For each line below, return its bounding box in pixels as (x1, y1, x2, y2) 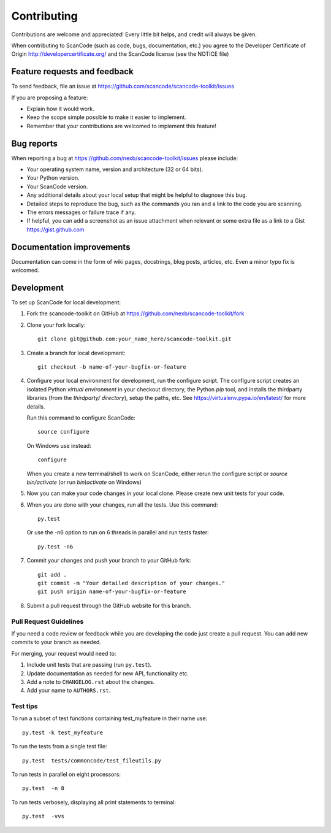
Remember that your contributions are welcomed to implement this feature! (26, 122, 217, 129)
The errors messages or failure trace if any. (26, 209, 136, 216)
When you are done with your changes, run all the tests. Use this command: (26, 501, 218, 509)
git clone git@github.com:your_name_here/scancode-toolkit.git (37, 336, 232, 343)
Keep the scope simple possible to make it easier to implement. (26, 113, 186, 121)
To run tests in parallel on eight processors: (11, 770, 121, 778)
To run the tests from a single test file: (11, 743, 107, 750)
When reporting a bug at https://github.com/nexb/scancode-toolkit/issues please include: (11, 154, 238, 162)
